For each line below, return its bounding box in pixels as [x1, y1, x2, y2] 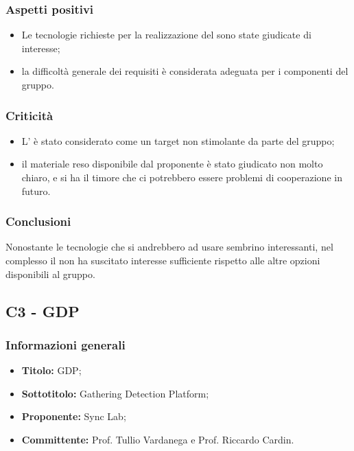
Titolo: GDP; [21, 363, 82, 378]
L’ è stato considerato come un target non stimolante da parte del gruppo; [21, 133, 335, 148]
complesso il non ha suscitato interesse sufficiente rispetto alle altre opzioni [5, 253, 320, 267]
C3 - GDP [5, 300, 80, 321]
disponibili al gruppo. [5, 266, 95, 281]
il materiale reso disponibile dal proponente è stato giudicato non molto [21, 157, 323, 171]
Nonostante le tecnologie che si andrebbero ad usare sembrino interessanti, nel [5, 240, 333, 254]
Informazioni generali [5, 336, 126, 353]
